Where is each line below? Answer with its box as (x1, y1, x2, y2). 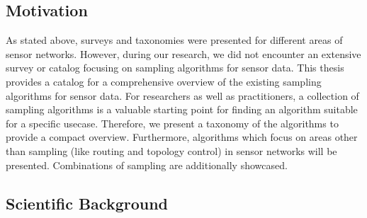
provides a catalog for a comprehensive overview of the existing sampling (6, 74, 322, 88)
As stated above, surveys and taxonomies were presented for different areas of (6, 33, 343, 47)
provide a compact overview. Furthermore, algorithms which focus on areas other (6, 130, 358, 144)
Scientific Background (6, 192, 169, 214)
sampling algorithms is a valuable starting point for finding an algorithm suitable (6, 102, 358, 117)
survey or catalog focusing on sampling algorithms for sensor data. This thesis (6, 60, 344, 75)
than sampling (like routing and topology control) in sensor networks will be (6, 143, 337, 158)
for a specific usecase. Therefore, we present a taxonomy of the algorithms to (6, 115, 339, 130)
